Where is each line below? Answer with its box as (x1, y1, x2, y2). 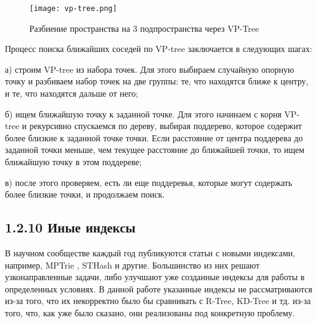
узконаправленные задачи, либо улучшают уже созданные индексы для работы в (5, 270, 305, 283)
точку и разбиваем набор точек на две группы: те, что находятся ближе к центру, (5, 75, 308, 87)
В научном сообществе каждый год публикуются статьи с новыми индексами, (5, 246, 296, 259)
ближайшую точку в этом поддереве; (5, 155, 142, 168)
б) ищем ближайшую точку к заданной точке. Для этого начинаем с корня (5, 107, 282, 120)
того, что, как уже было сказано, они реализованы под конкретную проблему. (5, 306, 295, 319)
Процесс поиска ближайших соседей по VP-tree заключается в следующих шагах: (5, 42, 313, 55)
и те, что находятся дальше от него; (5, 87, 138, 100)
